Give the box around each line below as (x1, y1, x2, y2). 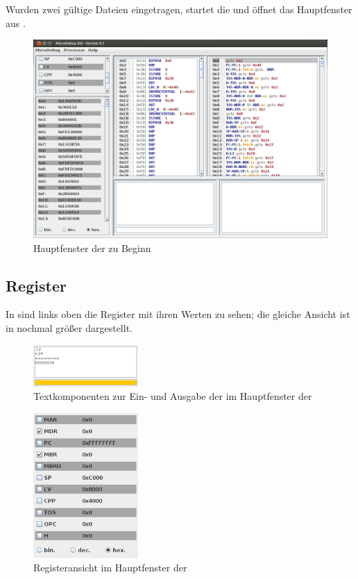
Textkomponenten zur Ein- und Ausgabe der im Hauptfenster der (33, 389, 312, 403)
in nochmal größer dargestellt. (6, 320, 133, 335)
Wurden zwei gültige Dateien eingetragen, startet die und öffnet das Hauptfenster (6, 2, 352, 16)
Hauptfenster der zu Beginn (33, 240, 151, 255)
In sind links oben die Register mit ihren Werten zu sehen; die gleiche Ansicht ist (6, 307, 350, 321)
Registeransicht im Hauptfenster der (33, 560, 187, 575)
